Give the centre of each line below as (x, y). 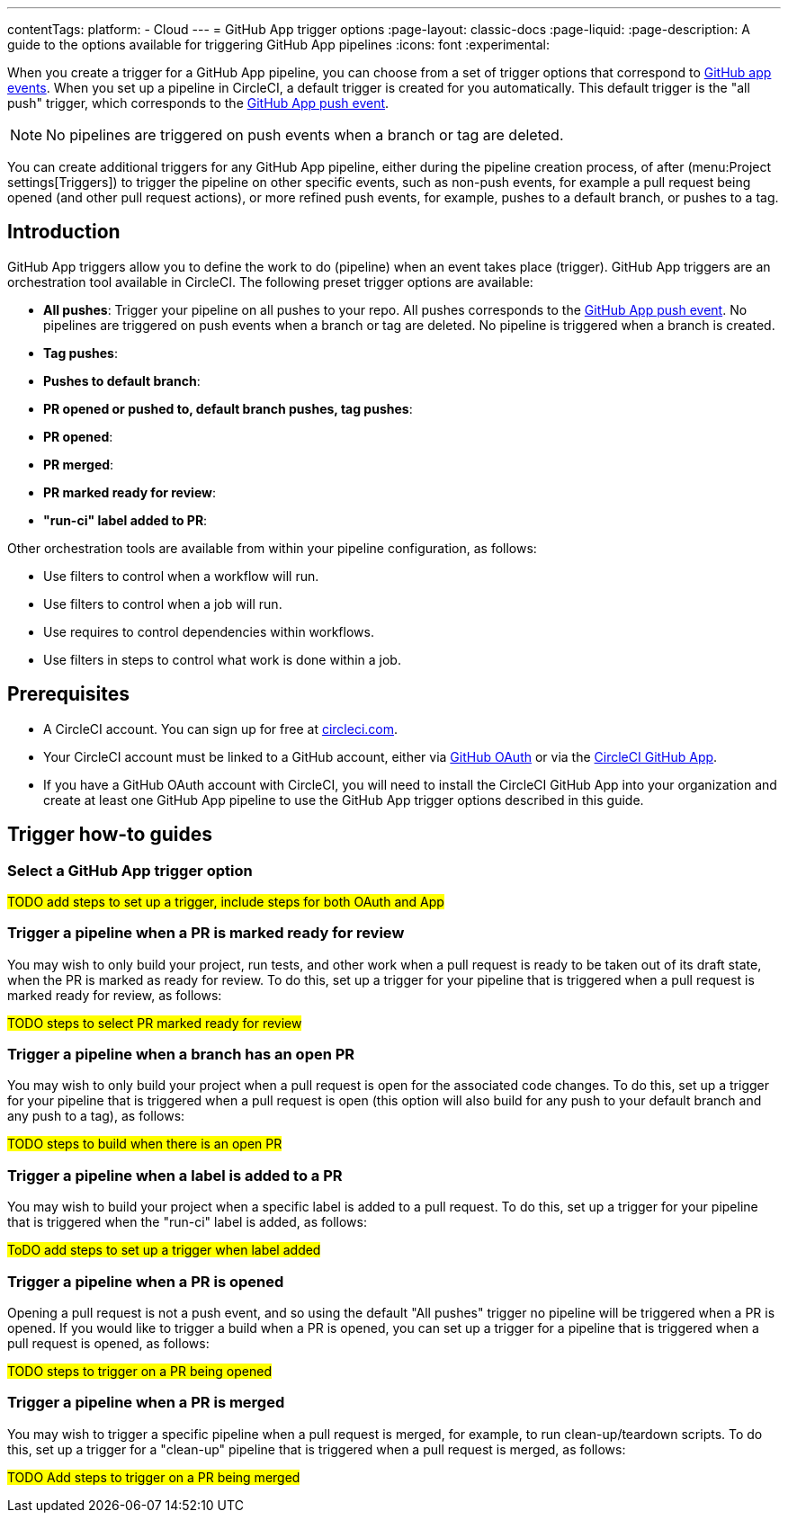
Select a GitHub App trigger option (130, 870)
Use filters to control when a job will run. (163, 604)
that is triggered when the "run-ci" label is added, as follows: (187, 1222)
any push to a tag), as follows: (96, 1116)
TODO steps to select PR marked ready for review (155, 1023)
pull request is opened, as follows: (108, 1343)
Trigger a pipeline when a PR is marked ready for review (206, 933)
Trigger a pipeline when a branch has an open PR (181, 1055)
